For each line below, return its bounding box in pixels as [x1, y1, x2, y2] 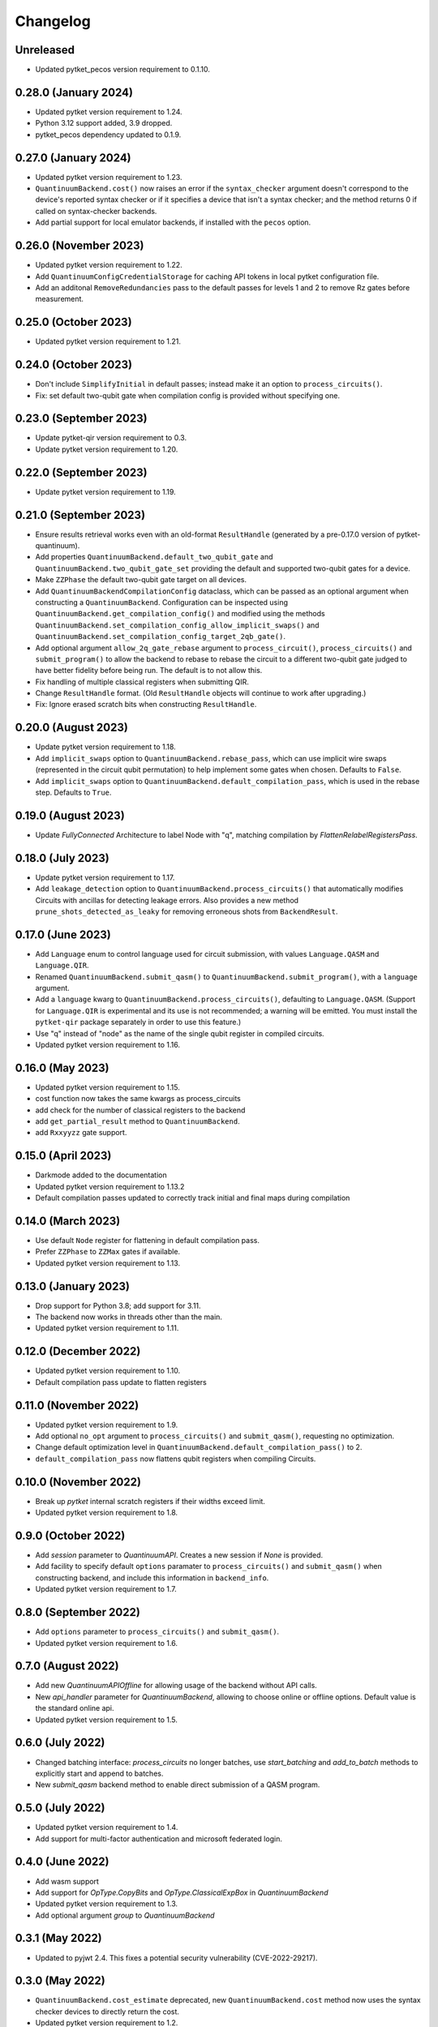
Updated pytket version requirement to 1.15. [35, 1082, 180, 1092]
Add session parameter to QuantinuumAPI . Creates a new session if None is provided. [35, 1550, 324, 1560]
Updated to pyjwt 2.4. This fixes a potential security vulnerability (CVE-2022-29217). [35, 1952, 318, 1962]
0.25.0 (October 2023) [15, 315, 133, 329]
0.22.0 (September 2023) [15, 465, 148, 479]
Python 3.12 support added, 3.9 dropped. [35, 118, 173, 128]
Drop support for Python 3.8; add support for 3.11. [35, 1301, 202, 1310]
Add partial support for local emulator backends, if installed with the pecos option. [35, 217, 311, 227]
